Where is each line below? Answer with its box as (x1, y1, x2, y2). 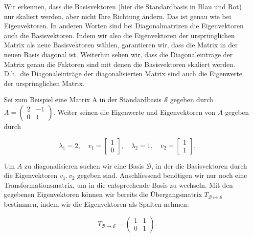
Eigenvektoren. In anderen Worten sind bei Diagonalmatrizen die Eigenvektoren (4, 21, 244, 31)
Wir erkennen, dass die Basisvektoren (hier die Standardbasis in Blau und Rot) (4, 1, 242, 11)
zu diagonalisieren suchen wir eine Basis (24, 160, 144, 171)
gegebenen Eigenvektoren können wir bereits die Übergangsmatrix (4, 189, 202, 199)
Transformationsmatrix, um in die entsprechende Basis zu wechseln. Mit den (4, 179, 233, 190)
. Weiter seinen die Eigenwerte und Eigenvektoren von (53, 107, 216, 117)
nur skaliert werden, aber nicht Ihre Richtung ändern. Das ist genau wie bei (4, 11, 231, 21)
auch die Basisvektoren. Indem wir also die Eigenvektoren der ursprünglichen (4, 30, 235, 40)
